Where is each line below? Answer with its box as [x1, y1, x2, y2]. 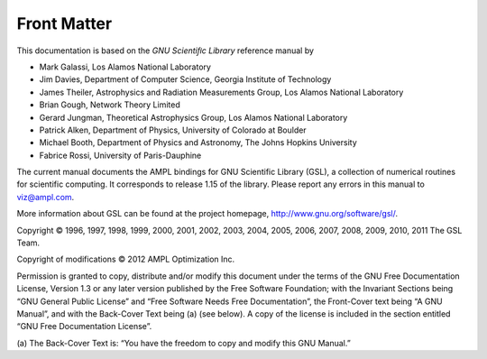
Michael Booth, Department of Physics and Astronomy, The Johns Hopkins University [39, 137, 358, 148]
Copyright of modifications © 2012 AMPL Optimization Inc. [16, 253, 235, 265]
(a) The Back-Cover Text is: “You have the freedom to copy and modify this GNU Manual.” [16, 337, 351, 348]
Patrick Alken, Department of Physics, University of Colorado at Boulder [39, 124, 307, 135]
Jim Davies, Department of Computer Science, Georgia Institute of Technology [39, 74, 332, 85]
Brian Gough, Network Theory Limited [39, 99, 180, 110]
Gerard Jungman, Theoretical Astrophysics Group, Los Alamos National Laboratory [39, 112, 348, 123]
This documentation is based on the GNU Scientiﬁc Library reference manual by [16, 45, 315, 56]
